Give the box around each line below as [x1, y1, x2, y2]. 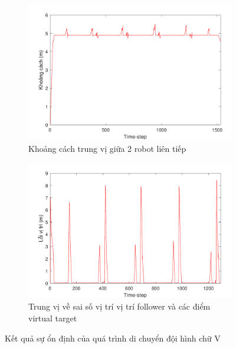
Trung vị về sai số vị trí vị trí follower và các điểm [28, 300, 211, 313]
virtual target [28, 312, 77, 324]
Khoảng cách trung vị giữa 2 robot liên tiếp [28, 142, 186, 154]
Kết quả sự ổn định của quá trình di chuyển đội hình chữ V [5, 331, 221, 344]
